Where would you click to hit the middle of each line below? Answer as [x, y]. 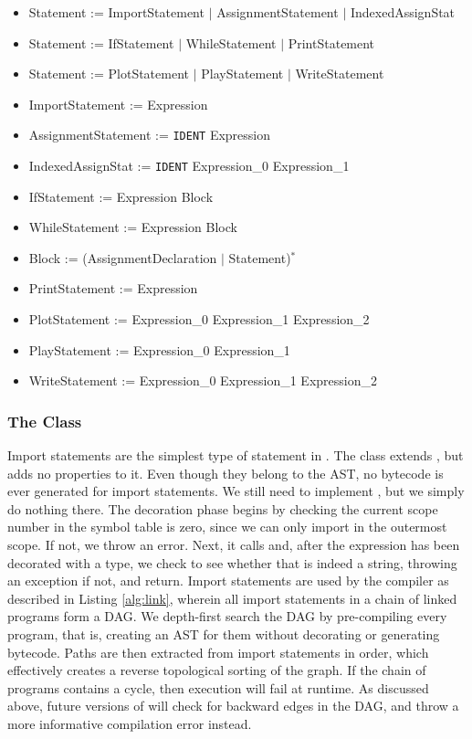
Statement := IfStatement [101, 42]
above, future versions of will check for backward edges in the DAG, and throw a [233, 706]
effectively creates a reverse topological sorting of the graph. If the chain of [217, 670]
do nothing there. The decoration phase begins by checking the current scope [223, 508]
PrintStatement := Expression [113, 288]
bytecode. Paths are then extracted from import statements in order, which [218, 652]
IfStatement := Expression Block [121, 196]
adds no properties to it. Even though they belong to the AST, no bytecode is [226, 473]
